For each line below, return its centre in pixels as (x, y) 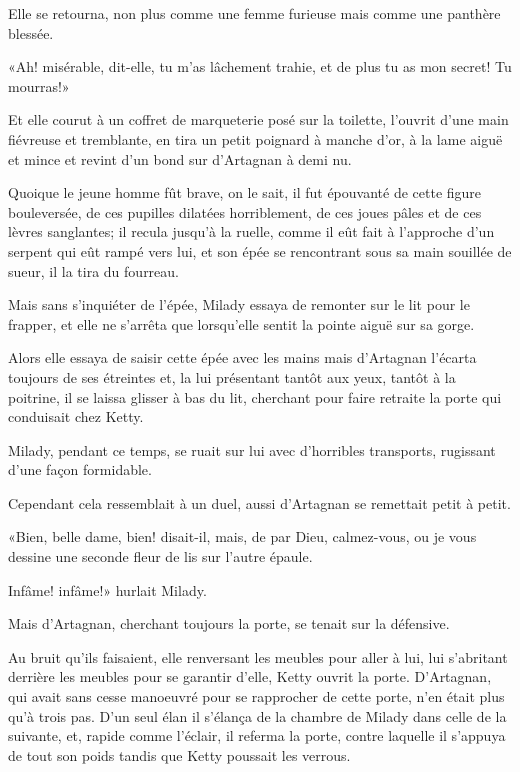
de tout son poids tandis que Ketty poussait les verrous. (179, 754)
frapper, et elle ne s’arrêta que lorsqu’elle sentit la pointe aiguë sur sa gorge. (241, 323)
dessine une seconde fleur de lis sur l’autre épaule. (160, 556)
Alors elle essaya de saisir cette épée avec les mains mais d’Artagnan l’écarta (242, 357)
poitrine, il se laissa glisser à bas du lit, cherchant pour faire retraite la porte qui (255, 396)
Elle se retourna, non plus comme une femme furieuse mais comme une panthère (254, 13)
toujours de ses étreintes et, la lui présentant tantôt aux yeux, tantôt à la (232, 376)
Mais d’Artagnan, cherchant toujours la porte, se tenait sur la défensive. (229, 623)
